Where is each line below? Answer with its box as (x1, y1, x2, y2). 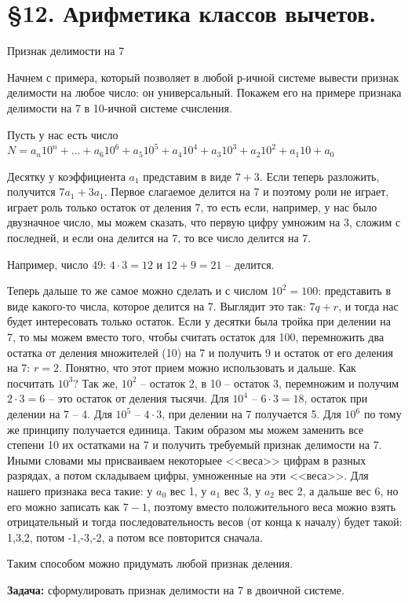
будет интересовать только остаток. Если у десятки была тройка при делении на (7, 313, 391, 329)
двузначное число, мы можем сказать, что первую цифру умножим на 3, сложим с (7, 214, 401, 230)
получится (7, 183, 56, 200)
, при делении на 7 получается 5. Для (162, 406, 341, 421)
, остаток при (304, 390, 368, 406)
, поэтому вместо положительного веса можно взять (147, 498, 396, 514)
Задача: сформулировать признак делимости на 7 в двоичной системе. (7, 581, 344, 597)
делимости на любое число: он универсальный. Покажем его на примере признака (7, 84, 402, 101)
